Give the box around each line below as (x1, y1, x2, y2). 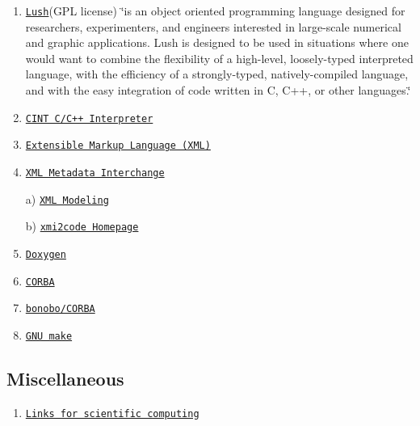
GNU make (25, 330, 73, 342)
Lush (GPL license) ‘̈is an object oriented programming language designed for (25, 2, 405, 19)
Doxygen (25, 248, 66, 260)
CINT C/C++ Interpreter (25, 112, 153, 124)
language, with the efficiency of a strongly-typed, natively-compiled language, (25, 65, 409, 82)
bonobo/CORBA (25, 303, 95, 315)
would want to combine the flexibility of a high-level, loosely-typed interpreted (25, 49, 414, 66)
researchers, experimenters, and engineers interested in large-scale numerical (25, 18, 401, 35)
